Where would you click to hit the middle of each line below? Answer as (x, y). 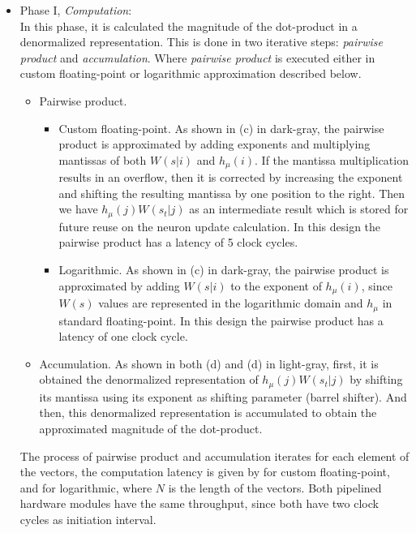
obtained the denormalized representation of (149, 379)
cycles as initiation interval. (88, 519)
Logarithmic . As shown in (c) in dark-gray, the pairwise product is (224, 270)
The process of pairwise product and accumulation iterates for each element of (214, 456)
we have (78, 209)
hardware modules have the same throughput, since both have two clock (199, 503)
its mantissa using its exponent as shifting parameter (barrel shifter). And (223, 396)
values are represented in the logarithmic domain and (231, 303)
